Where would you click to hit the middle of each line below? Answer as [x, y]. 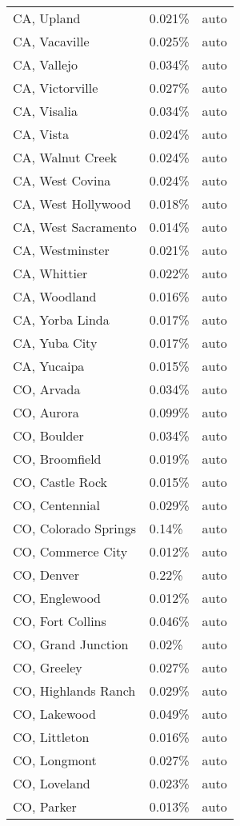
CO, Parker [45, 806]
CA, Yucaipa [49, 366]
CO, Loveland [52, 783]
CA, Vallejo [45, 64]
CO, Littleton [51, 737]
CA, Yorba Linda [61, 319]
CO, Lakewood [54, 714]
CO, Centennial [56, 505]
